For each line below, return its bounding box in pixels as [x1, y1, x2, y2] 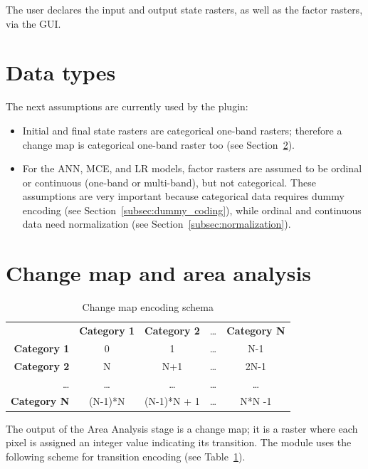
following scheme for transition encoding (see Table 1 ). [6, 448, 246, 463]
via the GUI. [6, 16, 61, 31]
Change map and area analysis [6, 258, 312, 288]
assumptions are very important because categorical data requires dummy [22, 189, 345, 204]
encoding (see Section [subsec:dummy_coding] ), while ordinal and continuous [22, 202, 362, 217]
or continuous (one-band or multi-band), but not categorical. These [22, 174, 316, 189]
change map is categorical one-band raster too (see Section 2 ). [22, 137, 295, 152]
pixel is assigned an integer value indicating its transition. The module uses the [6, 435, 352, 450]
